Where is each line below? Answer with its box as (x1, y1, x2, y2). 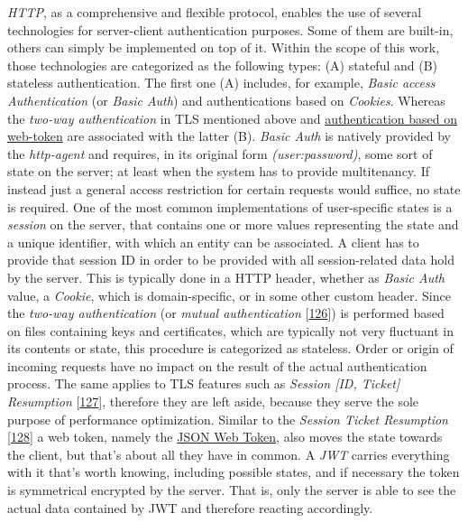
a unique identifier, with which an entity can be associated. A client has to (7, 232, 419, 251)
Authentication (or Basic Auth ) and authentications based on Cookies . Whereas (7, 90, 445, 109)
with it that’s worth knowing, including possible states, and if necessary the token (7, 462, 460, 481)
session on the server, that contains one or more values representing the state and (7, 215, 459, 234)
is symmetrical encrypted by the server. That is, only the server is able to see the (7, 481, 456, 500)
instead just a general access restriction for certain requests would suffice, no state (7, 179, 461, 198)
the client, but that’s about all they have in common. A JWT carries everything (7, 444, 450, 463)
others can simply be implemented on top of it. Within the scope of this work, (7, 38, 440, 57)
